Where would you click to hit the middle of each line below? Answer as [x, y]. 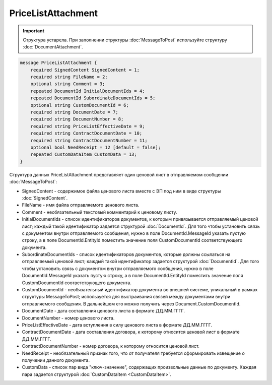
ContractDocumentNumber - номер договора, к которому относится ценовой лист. [111, 346]
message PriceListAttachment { [59, 63]
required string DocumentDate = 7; [74, 112]
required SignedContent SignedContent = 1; [85, 70]
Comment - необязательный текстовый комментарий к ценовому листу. [99, 212]
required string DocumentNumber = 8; [77, 119]
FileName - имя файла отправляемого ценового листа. [81, 205]
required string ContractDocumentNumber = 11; [89, 140]
